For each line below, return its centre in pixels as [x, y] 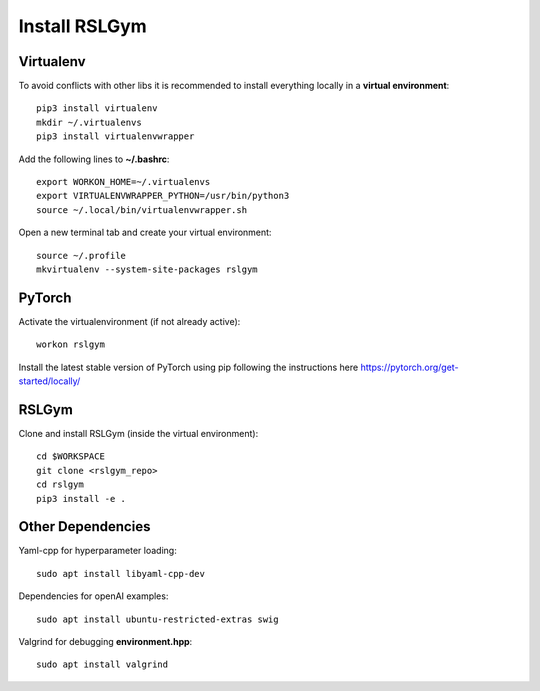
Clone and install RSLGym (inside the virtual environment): [138, 433]
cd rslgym [60, 484]
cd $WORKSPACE [70, 456]
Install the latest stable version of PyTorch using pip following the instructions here [188, 367]
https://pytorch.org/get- [409, 367]
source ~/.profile [81, 255]
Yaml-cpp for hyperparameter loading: [97, 551]
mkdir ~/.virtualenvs [89, 122]
